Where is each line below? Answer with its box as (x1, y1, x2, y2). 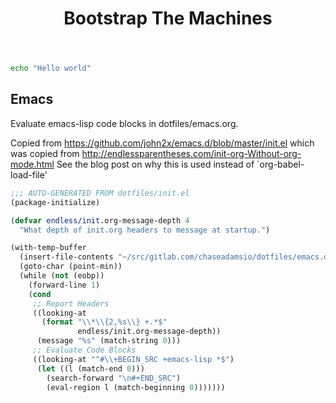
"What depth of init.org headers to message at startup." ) (19, 225, 271, 235)
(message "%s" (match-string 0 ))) (36, 336, 182, 346)
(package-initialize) (10, 197, 101, 207)
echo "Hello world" (10, 63, 92, 74)
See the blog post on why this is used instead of (56, 158, 255, 170)
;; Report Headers (32, 298, 110, 309)
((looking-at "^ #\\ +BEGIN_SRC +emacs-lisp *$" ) (32, 354, 235, 364)
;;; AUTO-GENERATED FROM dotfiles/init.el (10, 188, 190, 198)
